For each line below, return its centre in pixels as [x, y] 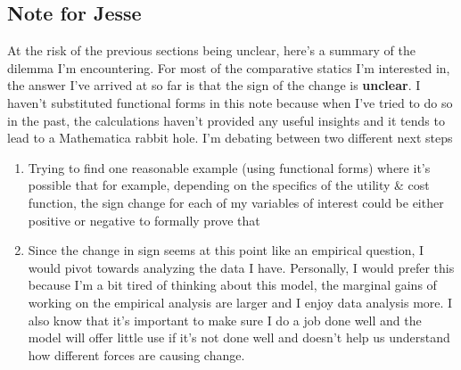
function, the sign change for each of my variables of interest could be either [236, 202]
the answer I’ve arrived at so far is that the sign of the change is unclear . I [214, 85]
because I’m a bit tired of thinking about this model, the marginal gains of [232, 285]
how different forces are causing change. [136, 354]
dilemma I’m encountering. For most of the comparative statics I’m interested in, [229, 67]
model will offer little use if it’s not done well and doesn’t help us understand [239, 337]
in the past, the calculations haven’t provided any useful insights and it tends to [226, 120]
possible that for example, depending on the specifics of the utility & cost [229, 185]
